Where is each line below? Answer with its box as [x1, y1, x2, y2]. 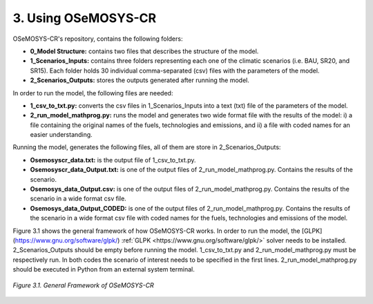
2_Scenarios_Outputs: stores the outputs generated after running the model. [30, 76, 250, 84]
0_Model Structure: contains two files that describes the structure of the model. [30, 47, 259, 55]
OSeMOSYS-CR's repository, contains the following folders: [12, 35, 183, 43]
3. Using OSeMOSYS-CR [12, 10, 157, 26]
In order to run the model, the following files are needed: [12, 88, 173, 97]
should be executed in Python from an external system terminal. [12, 265, 195, 274]
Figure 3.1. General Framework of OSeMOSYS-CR [12, 281, 155, 289]
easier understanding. [30, 131, 93, 139]
